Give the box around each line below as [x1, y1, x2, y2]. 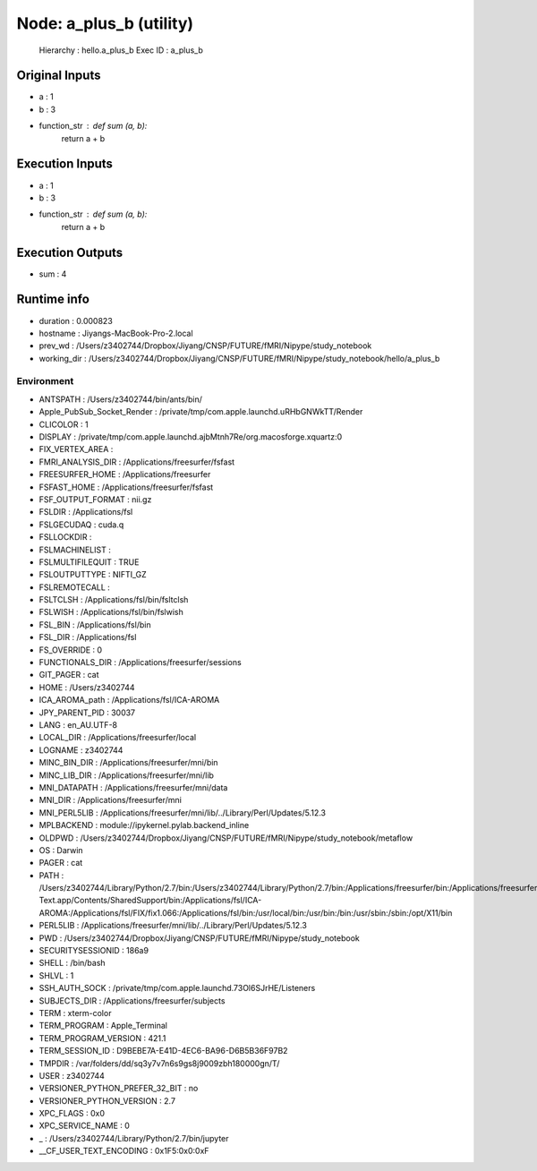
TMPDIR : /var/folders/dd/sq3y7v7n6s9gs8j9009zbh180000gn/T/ [38, 1057, 280, 1069]
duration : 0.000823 [38, 315, 114, 326]
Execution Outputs [16, 244, 124, 260]
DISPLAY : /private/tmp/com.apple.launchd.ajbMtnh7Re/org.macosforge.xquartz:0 [38, 432, 343, 442]
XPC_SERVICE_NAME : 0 [38, 1120, 130, 1132]
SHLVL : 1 [38, 970, 74, 980]
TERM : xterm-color [38, 1007, 112, 1018]
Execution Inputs [16, 157, 114, 172]
